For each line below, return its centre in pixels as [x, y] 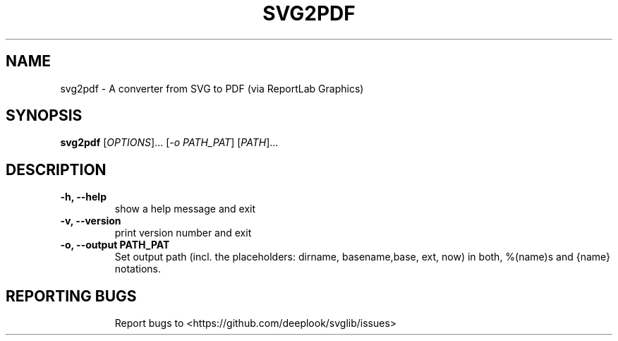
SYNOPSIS [44, 116]
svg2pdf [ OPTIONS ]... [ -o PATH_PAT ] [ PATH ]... [169, 143]
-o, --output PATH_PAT [115, 245]
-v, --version [91, 221]
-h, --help [83, 197]
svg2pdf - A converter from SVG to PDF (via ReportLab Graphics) [212, 88]
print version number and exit [183, 233]
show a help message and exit [185, 209]
